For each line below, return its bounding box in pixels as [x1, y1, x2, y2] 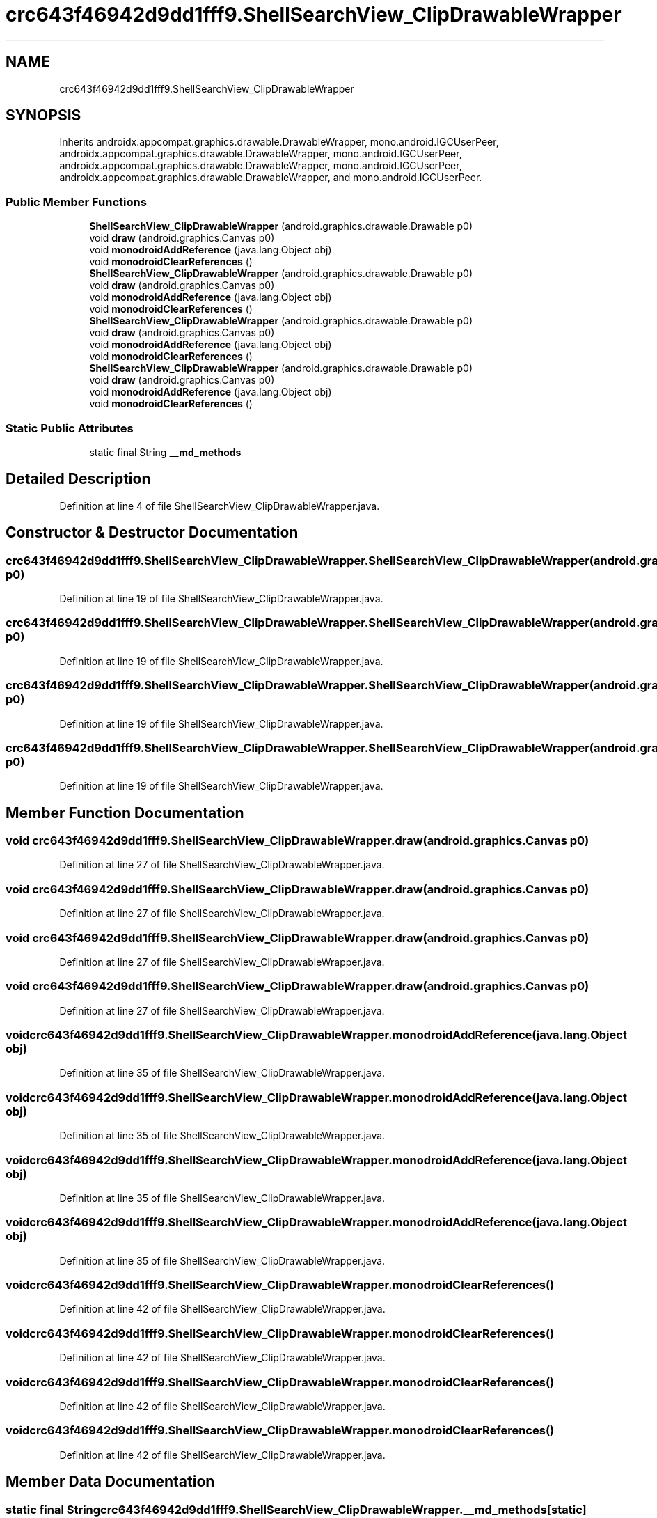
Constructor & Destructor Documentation [6, 524, 299, 542]
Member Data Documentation [6, 1473, 215, 1491]
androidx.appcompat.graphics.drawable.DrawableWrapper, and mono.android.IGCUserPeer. [59, 171, 482, 184]
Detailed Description [6, 470, 151, 488]
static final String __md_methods [89, 446, 242, 458]
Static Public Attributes [6, 421, 134, 435]
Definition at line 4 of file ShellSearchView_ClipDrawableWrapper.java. [59, 499, 380, 512]
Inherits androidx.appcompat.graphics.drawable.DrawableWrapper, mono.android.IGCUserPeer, [59, 136, 499, 148]
